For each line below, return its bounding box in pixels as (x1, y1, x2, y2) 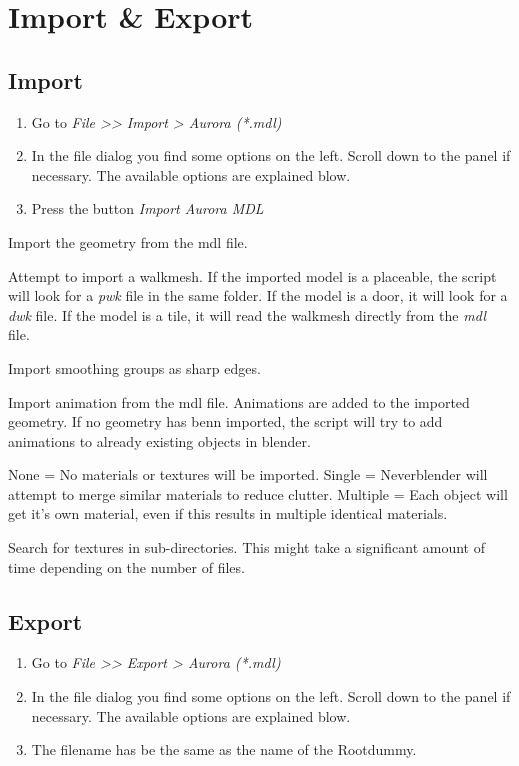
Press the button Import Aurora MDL (31, 198, 264, 219)
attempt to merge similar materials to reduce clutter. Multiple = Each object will (8, 483, 508, 504)
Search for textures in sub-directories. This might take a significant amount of (8, 537, 485, 558)
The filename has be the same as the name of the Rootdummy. (31, 739, 417, 760)
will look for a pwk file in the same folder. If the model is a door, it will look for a (8, 285, 508, 306)
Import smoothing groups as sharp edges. (8, 357, 261, 378)
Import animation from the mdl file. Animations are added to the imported (8, 391, 470, 412)
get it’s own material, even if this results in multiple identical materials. (8, 503, 448, 524)
